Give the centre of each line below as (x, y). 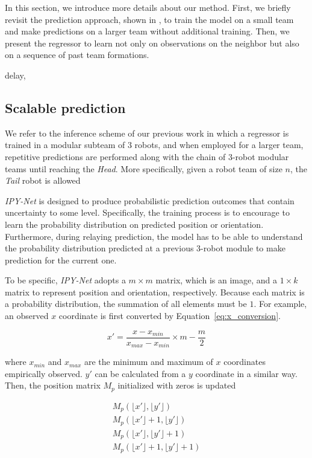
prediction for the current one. (61, 260)
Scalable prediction (65, 107)
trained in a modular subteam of (65, 145)
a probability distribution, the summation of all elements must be (126, 304)
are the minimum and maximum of (148, 362)
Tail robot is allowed (43, 180)
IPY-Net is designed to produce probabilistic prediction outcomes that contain (150, 200)
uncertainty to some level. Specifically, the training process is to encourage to (147, 212)
